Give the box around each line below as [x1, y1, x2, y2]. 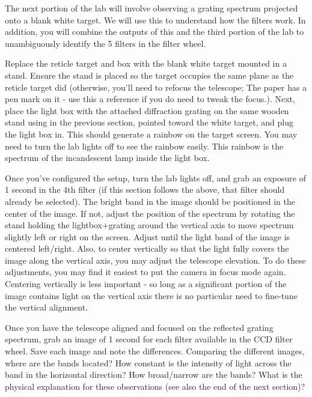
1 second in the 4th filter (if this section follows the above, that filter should [5, 183, 285, 196]
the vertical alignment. [5, 301, 88, 314]
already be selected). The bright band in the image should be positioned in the [5, 195, 295, 207]
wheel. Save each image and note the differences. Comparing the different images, [5, 345, 305, 357]
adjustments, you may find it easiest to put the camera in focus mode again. [5, 265, 286, 278]
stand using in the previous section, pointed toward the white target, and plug [5, 116, 293, 129]
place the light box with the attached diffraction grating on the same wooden [5, 104, 289, 117]
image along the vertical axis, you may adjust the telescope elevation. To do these [5, 253, 306, 266]
